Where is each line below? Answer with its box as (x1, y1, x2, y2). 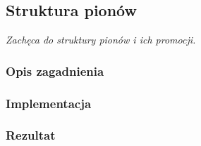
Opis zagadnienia (6, 62, 104, 79)
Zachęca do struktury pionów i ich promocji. (6, 32, 196, 47)
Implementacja (6, 94, 92, 112)
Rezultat (6, 126, 56, 144)
